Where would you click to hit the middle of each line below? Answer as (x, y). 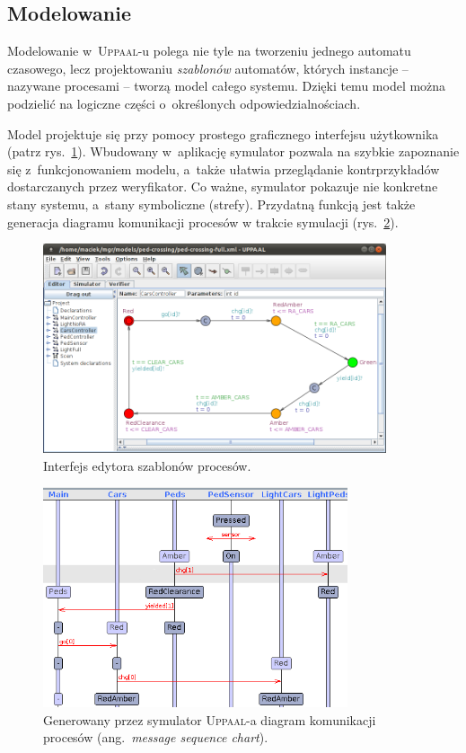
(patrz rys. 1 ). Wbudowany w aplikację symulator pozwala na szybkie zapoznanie (233, 151)
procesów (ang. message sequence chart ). (156, 737)
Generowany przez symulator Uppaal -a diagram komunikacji (210, 719)
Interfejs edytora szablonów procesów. (147, 465)
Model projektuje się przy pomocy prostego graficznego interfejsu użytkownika (223, 133)
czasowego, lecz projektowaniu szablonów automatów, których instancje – (208, 68)
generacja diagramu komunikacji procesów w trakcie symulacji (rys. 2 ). (203, 221)
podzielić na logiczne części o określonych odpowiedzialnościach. (184, 103)
